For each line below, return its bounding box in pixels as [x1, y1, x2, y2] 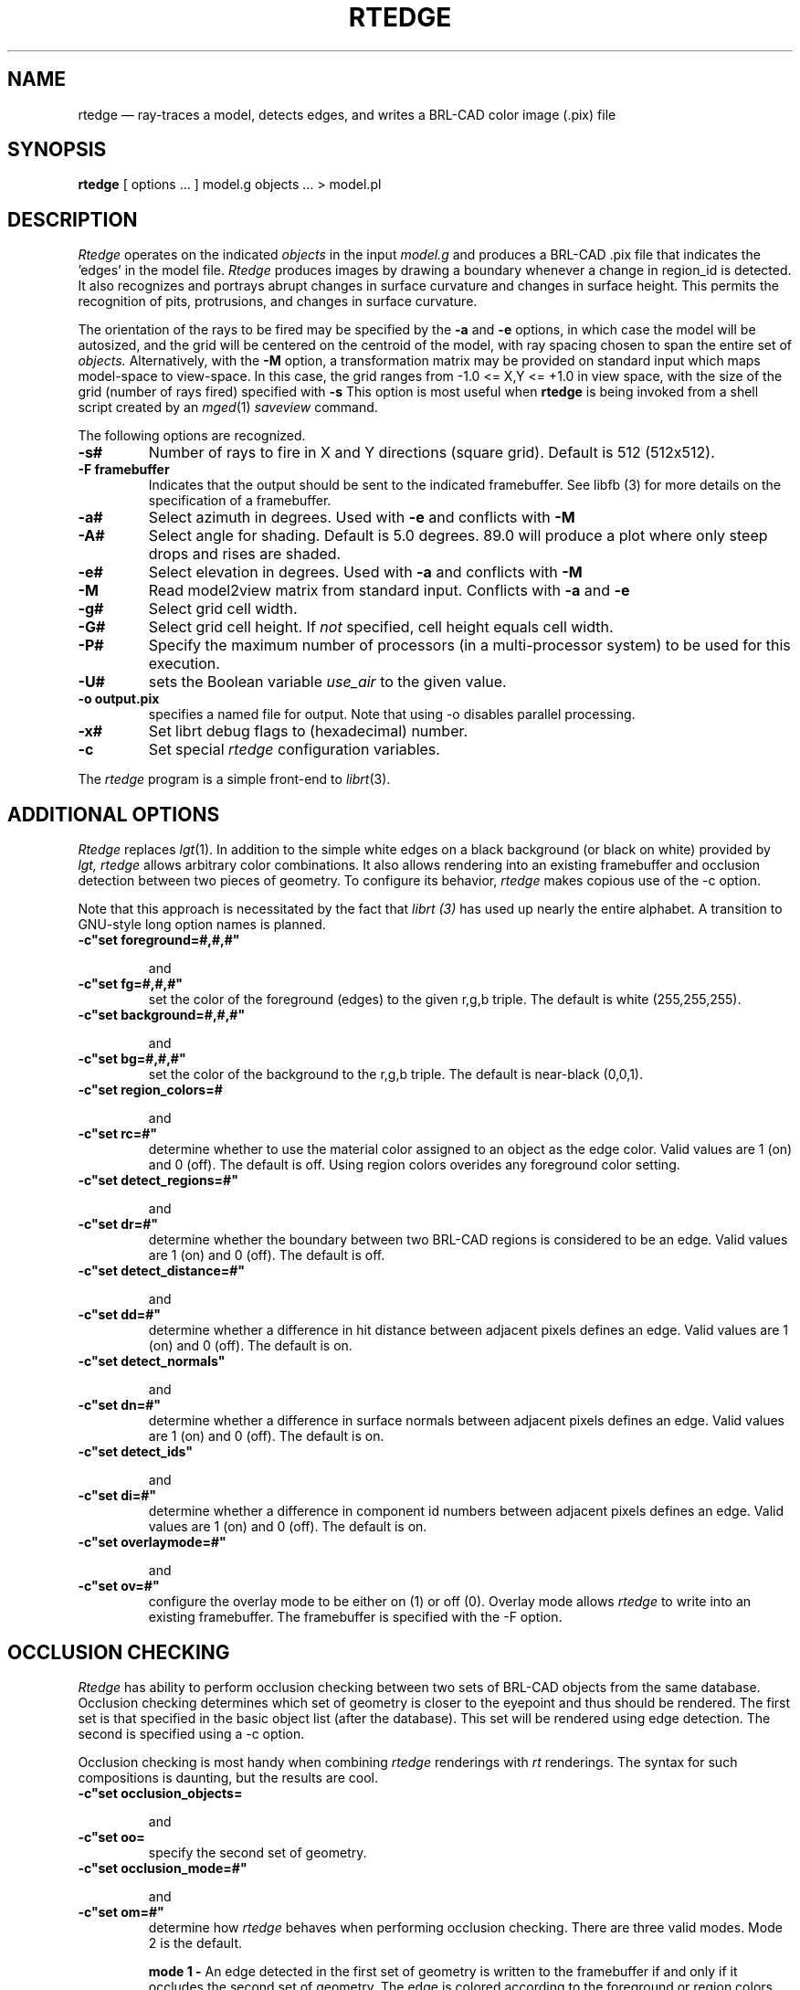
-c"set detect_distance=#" [78, 1263, 246, 1279]
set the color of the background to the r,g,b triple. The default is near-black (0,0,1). [148, 1066, 643, 1083]
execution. [148, 654, 220, 673]
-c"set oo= [78, 1828, 145, 1845]
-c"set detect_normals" [78, 1353, 226, 1370]
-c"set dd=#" [78, 1307, 162, 1323]
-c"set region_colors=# [78, 1082, 223, 1098]
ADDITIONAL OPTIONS [7, 802, 220, 826]
